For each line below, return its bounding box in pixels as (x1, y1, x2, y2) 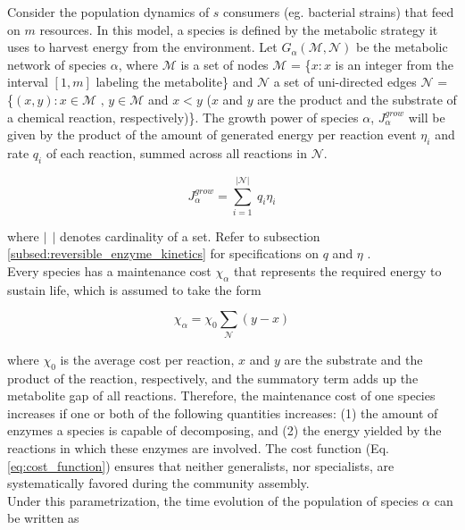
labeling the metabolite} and (95, 72, 253, 91)
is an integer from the (335, 55, 453, 73)
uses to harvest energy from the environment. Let (7, 38, 278, 56)
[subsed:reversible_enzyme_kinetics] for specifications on (7, 244, 320, 263)
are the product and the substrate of (257, 89, 457, 108)
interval (7, 72, 48, 91)
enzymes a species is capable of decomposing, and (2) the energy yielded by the (7, 421, 442, 440)
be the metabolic (356, 38, 448, 56)
